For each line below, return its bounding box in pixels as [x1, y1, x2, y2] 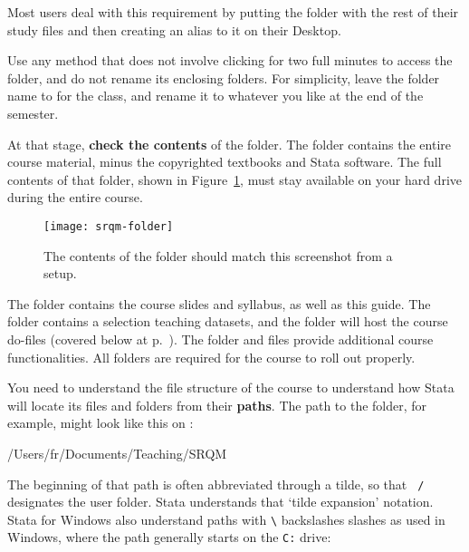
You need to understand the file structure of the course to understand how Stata [7, 378, 455, 397]
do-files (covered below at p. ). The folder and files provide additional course [7, 329, 434, 348]
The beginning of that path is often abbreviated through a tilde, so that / [7, 474, 425, 493]
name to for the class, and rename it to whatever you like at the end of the [7, 86, 424, 105]
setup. [43, 264, 77, 283]
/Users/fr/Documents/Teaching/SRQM [7, 443, 227, 462]
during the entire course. [7, 188, 143, 207]
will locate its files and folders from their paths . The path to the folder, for [7, 395, 427, 414]
